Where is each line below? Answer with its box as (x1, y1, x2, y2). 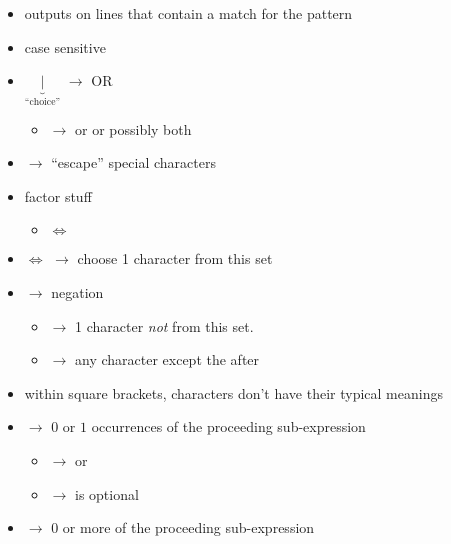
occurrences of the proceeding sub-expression (91, 416, 366, 437)
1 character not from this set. (74, 315, 254, 336)
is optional (74, 483, 139, 504)
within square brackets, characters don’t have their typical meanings (24, 382, 443, 403)
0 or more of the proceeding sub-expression (51, 517, 315, 538)
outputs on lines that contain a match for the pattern (24, 3, 353, 23)
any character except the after (74, 349, 260, 370)
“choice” (24, 97, 61, 108)
